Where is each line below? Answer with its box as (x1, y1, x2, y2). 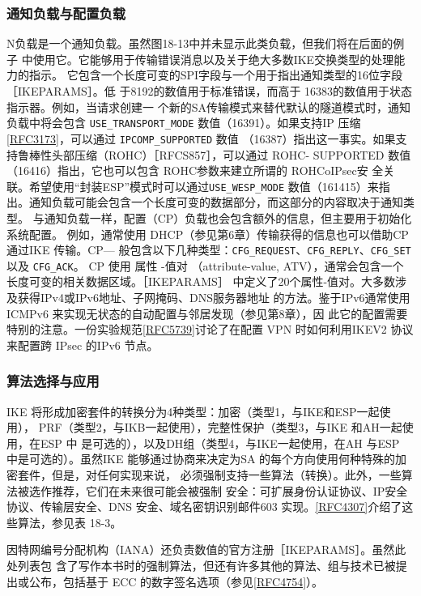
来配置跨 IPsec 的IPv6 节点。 (6, 336, 159, 353)
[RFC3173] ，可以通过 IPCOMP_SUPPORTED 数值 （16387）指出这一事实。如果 (6, 130, 396, 147)
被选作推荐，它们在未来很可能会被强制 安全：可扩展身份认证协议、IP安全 (17, 482, 408, 499)
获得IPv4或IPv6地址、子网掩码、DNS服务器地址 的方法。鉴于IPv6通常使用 (17, 289, 410, 306)
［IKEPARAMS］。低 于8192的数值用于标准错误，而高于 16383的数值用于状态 (6, 83, 413, 99)
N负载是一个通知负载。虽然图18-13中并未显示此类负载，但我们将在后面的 (6, 35, 393, 52)
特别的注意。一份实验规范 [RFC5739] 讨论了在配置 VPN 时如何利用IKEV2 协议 (6, 321, 414, 338)
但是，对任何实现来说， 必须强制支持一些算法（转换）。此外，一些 (51, 466, 402, 483)
